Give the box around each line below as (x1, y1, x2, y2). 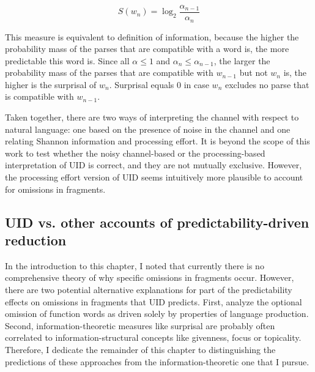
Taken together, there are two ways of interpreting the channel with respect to (5, 111, 299, 124)
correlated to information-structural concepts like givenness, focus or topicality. (5, 331, 302, 344)
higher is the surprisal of (5, 78, 97, 91)
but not (239, 66, 268, 79)
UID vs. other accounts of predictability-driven (5, 212, 309, 231)
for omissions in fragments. (5, 182, 106, 195)
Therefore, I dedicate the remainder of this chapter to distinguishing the (5, 343, 276, 355)
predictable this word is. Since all (5, 54, 130, 67)
